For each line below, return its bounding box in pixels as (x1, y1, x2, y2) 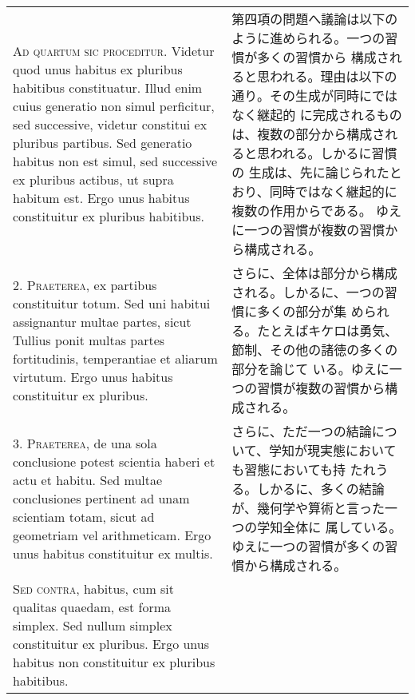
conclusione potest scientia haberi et (13, 451, 215, 471)
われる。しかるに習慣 (270, 144, 397, 162)
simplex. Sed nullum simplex (13, 616, 172, 634)
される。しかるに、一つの (231, 283, 385, 301)
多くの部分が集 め (257, 302, 364, 320)
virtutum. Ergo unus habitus (13, 367, 173, 386)
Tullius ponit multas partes (13, 330, 165, 349)
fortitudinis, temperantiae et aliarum (13, 348, 218, 368)
